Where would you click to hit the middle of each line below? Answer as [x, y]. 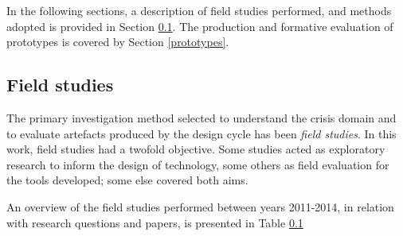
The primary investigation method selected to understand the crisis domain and [201, 117]
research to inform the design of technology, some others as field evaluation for [198, 164]
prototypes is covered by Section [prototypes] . [118, 42]
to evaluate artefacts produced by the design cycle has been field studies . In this [201, 133]
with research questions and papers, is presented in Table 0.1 [155, 222]
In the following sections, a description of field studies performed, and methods [199, 10]
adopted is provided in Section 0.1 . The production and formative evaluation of [200, 26]
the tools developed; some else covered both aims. [127, 180]
